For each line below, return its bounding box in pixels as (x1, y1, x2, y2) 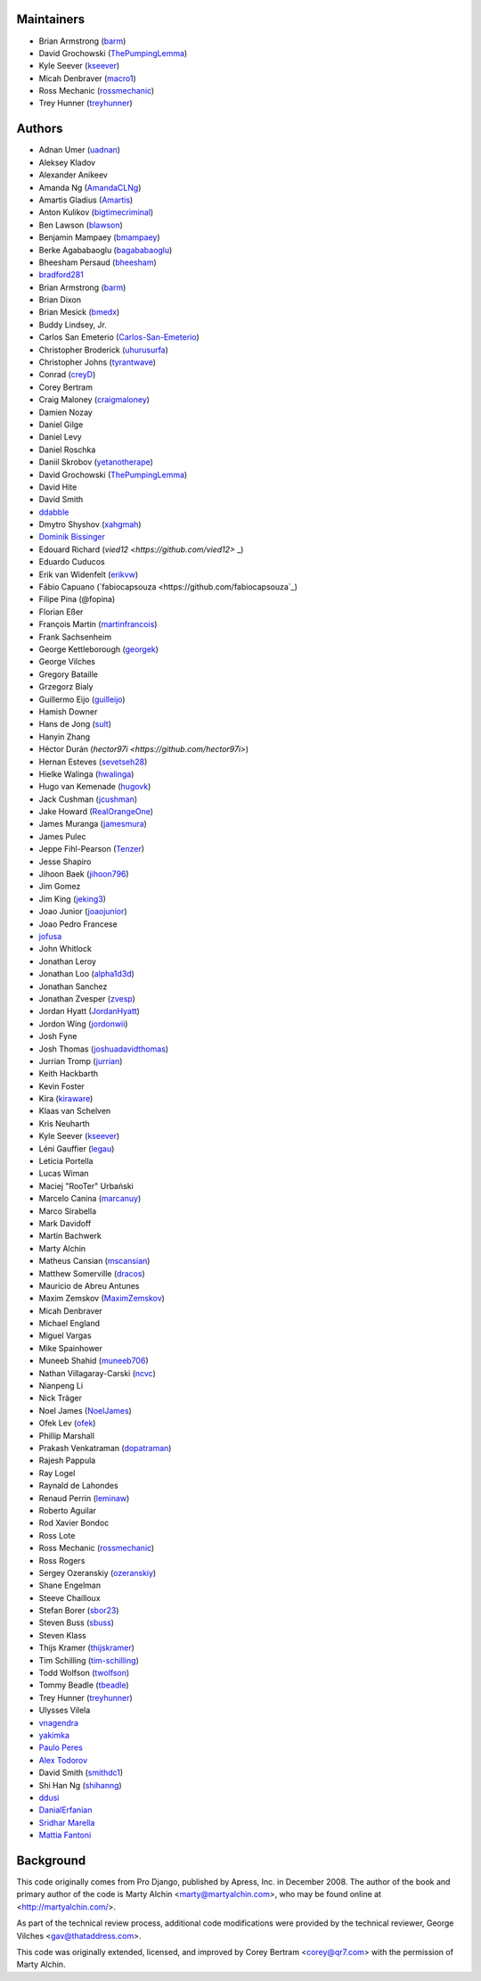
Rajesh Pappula (38, 1455, 96, 1466)
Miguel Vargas (38, 1330, 93, 1341)
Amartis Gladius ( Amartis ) (38, 194, 134, 205)
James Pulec (38, 830, 86, 842)
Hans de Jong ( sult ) (38, 719, 111, 730)
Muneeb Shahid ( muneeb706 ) (38, 1356, 149, 1366)
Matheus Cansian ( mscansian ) (38, 1256, 151, 1267)
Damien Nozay (38, 407, 93, 417)
